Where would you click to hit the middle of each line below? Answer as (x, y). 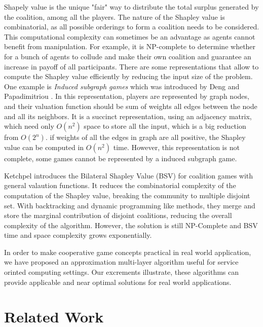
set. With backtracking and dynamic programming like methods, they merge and (130, 205)
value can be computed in (44, 147)
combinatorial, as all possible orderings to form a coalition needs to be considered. (132, 27)
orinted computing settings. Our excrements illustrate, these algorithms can (122, 272)
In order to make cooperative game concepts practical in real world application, (128, 252)
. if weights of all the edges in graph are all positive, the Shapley (145, 137)
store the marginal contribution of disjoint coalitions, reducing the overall (118, 215)
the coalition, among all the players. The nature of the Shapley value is (115, 16)
